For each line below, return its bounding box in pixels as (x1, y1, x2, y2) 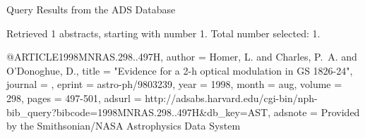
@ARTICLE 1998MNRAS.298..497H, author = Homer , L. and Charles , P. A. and (6, 49, 357, 64)
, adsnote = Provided (268, 104, 360, 119)
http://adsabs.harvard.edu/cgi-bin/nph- (145, 90, 318, 105)
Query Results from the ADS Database (6, 2, 176, 16)
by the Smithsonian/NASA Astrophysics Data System (6, 118, 241, 133)
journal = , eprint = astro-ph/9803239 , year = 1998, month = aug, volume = (6, 77, 342, 92)
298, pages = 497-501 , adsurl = (6, 90, 142, 105)
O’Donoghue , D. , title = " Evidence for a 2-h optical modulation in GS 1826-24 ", (6, 63, 353, 77)
